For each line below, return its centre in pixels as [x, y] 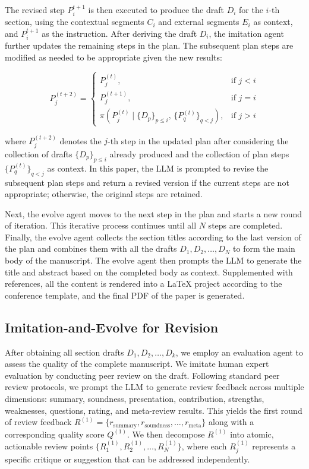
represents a [274, 446]
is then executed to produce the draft [156, 9]
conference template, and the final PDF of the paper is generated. [125, 295]
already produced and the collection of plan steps [199, 153]
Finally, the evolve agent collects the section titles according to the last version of [153, 237]
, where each [204, 446]
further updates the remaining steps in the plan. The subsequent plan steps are [149, 45]
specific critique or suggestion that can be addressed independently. [127, 459]
